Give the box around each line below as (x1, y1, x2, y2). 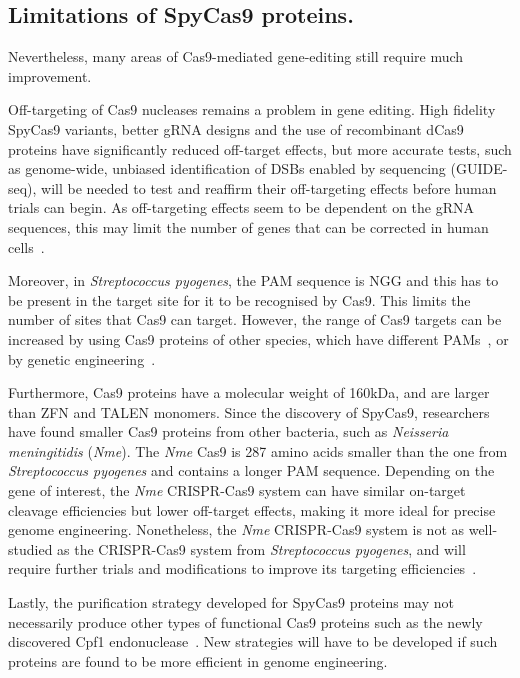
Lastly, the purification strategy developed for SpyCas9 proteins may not (8, 592, 454, 613)
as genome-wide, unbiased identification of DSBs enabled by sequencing (8, 158, 446, 179)
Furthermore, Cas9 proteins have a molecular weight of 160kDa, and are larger (8, 382, 490, 403)
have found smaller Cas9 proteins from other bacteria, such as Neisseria (8, 421, 449, 442)
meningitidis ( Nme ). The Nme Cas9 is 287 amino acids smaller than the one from (8, 440, 508, 461)
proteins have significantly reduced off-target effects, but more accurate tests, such (8, 138, 512, 159)
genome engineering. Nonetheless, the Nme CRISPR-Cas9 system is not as (8, 519, 465, 540)
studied (8, 538, 53, 559)
